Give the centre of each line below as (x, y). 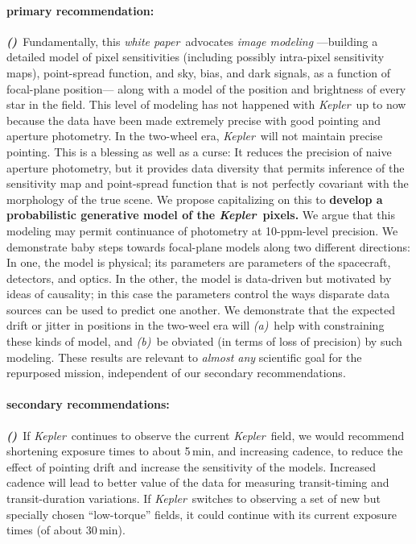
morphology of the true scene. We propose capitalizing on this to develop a (195, 199)
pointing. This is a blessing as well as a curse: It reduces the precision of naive (199, 151)
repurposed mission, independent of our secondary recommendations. (176, 373)
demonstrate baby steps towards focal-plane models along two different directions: (208, 246)
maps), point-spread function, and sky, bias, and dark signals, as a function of (199, 72)
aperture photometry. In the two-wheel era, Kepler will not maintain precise (195, 136)
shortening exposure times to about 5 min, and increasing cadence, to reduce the (205, 451)
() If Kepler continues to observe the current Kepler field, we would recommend (206, 435)
